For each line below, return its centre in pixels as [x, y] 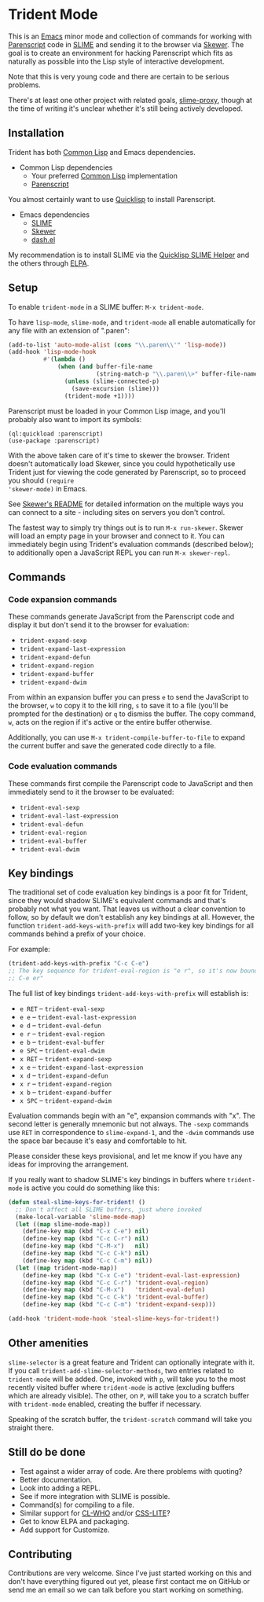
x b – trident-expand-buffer [66, 1092]
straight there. [31, 1427]
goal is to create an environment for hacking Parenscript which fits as [121, 53]
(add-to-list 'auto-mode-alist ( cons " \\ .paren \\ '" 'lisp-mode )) [117, 345]
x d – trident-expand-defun [64, 1075]
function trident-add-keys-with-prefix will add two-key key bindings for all [131, 926]
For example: [29, 950]
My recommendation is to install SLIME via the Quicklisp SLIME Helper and [129, 255]
